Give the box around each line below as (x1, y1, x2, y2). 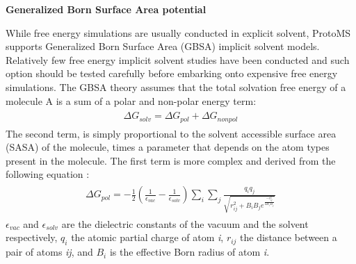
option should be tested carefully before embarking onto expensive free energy (6, 66, 338, 81)
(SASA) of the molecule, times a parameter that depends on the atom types (6, 140, 330, 154)
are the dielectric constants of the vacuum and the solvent (61, 216, 309, 231)
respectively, (6, 230, 58, 245)
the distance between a (240, 230, 337, 245)
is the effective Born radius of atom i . (109, 245, 270, 259)
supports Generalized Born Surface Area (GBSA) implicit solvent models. (6, 39, 320, 53)
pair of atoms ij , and (6, 245, 93, 259)
